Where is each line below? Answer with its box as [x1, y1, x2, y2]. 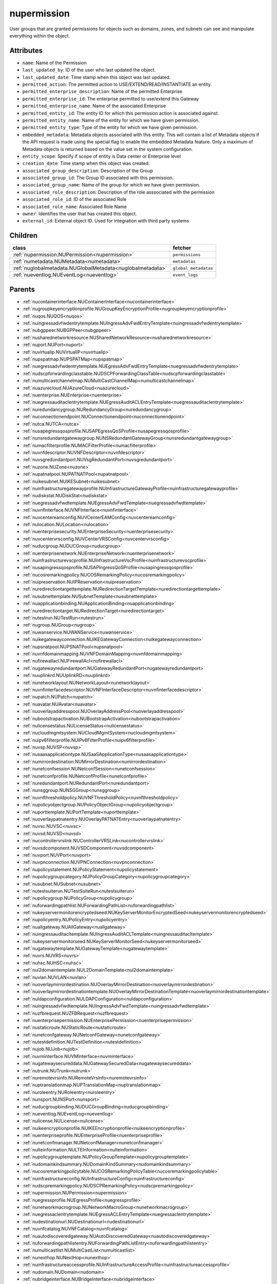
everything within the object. [9, 32, 70, 39]
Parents [9, 285, 35, 294]
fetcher [172, 244, 192, 252]
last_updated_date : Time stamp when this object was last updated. [22, 74, 171, 80]
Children [9, 231, 38, 240]
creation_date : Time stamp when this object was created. [22, 160, 150, 166]
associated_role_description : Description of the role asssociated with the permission [22, 189, 215, 195]
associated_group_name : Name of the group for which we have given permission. [22, 182, 201, 188]
